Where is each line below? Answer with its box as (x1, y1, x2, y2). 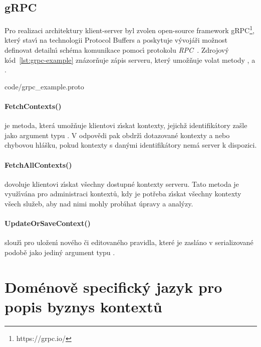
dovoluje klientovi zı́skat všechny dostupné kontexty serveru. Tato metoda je (5, 178, 239, 189)
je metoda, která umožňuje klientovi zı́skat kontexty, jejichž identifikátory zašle (5, 120, 247, 131)
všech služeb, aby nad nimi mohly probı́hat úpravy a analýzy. (5, 198, 193, 208)
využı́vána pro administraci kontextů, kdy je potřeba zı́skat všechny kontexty (5, 188, 241, 199)
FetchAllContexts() (5, 159, 72, 170)
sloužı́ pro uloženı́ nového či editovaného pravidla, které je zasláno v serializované (5, 237, 253, 248)
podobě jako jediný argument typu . (5, 247, 115, 257)
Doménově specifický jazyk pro (5, 276, 222, 297)
